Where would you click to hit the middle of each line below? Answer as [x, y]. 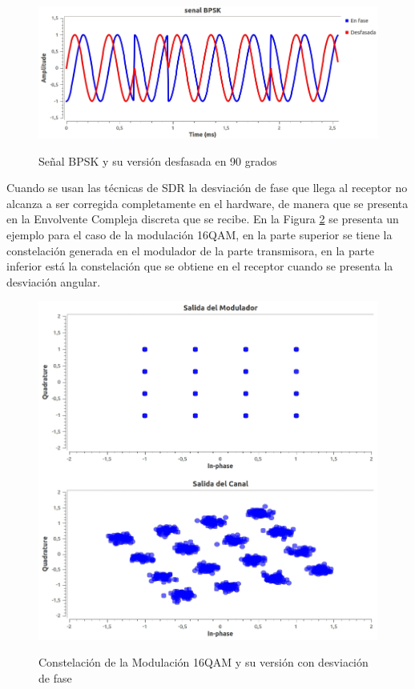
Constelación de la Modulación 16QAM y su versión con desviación [203, 662]
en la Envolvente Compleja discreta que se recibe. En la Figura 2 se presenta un [203, 219]
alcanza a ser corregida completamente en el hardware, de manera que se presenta [207, 203]
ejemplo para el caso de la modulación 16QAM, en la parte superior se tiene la [199, 234]
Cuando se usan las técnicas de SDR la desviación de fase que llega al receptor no [207, 188]
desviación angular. [54, 281]
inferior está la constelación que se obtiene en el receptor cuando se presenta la [200, 266]
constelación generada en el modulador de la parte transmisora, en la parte [190, 250]
